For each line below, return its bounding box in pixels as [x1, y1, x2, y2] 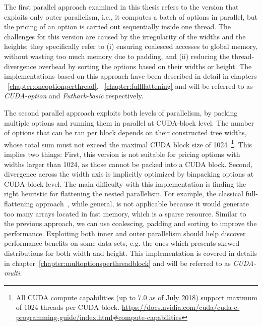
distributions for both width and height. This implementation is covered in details [4, 247, 257, 258]
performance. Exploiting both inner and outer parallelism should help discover [4, 228, 246, 238]
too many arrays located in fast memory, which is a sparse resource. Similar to [4, 208, 246, 219]
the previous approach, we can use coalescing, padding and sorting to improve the [4, 218, 257, 229]
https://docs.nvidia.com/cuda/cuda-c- [121, 302, 240, 312]
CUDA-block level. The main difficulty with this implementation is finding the [4, 178, 246, 189]
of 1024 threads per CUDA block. [16, 302, 120, 312]
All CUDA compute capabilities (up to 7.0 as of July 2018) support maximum [16, 292, 257, 302]
